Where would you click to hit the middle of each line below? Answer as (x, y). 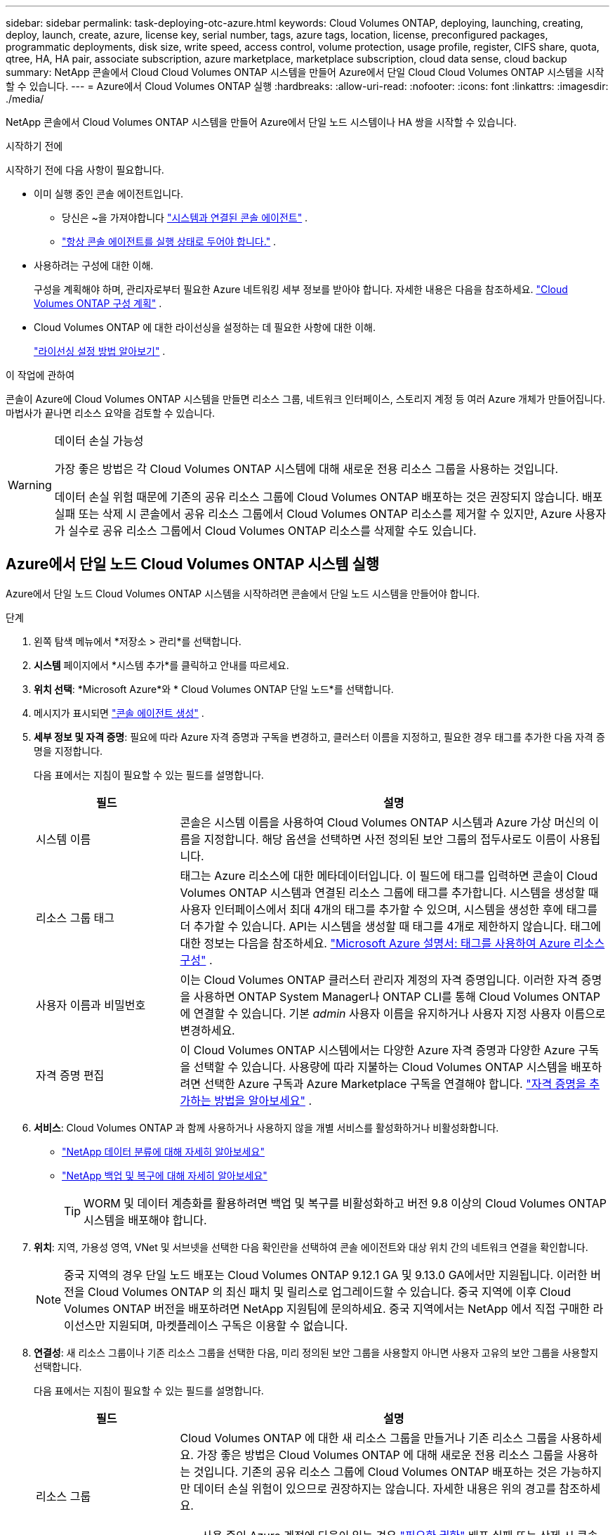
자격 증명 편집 (70, 1075)
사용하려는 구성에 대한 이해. (94, 265)
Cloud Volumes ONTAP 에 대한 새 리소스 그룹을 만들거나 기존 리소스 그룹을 (369, 1438)
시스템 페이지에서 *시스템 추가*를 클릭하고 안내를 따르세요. (161, 665)
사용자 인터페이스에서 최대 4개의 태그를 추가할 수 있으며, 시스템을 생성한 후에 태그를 (389, 909)
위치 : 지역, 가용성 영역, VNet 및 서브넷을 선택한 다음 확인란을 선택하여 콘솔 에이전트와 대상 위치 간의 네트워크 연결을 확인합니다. (311, 1247)
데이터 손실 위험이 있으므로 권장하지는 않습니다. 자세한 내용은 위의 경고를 (375, 1488)
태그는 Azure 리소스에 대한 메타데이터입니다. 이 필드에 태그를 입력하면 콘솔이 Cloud (389, 875)
